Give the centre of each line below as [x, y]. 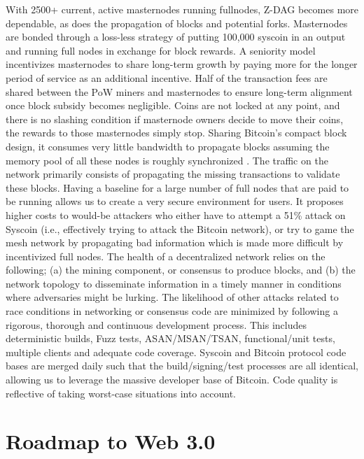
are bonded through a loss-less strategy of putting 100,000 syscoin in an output [176, 37]
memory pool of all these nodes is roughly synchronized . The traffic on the [167, 160]
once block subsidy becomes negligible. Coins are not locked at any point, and [173, 105]
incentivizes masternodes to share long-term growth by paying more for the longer [182, 64]
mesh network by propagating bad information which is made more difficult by [175, 242]
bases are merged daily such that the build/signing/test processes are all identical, [182, 366]
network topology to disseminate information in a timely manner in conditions [174, 283]
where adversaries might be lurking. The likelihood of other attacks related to [172, 297]
